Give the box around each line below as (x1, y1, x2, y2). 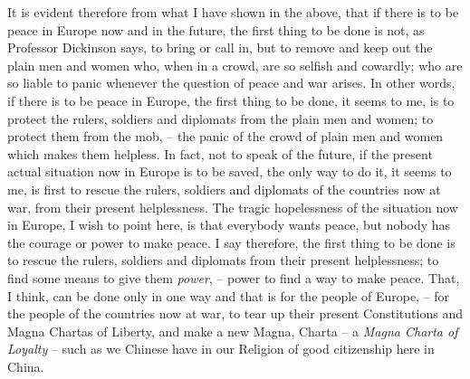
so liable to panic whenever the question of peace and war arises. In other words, (7, 73, 456, 92)
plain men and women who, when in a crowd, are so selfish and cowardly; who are (7, 55, 463, 74)
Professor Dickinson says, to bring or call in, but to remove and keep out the (7, 38, 433, 57)
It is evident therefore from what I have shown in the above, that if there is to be (7, 3, 459, 21)
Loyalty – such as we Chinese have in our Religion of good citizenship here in (7, 339, 435, 358)
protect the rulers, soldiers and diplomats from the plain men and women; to (7, 109, 434, 128)
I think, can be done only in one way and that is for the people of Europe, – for (7, 286, 450, 305)
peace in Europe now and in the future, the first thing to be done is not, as (7, 20, 425, 39)
